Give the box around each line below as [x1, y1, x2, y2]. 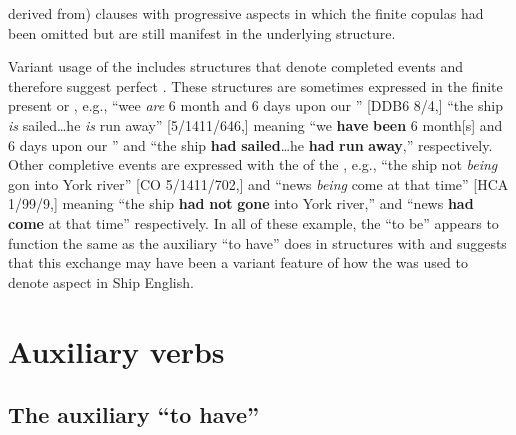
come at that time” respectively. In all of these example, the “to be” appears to [8, 212, 499, 233]
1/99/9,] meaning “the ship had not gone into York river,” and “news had [8, 193, 474, 214]
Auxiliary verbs [8, 330, 225, 371]
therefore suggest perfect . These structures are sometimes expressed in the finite [8, 75, 503, 96]
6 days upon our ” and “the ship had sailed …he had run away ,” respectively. [8, 134, 493, 155]
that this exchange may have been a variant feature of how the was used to [8, 252, 468, 273]
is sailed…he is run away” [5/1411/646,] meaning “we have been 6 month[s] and [8, 114, 503, 135]
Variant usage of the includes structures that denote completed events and [8, 56, 464, 77]
